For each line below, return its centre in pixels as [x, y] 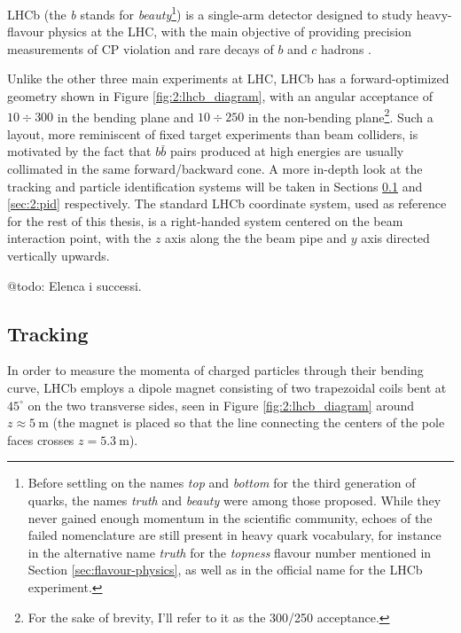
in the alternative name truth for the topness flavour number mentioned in [230, 552]
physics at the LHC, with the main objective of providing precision [230, 31]
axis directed [395, 238]
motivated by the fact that [79, 151]
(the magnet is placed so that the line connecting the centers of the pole [249, 422]
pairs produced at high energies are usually [287, 151]
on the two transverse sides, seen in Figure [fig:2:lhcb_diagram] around [221, 405]
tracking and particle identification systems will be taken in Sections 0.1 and [215, 186]
